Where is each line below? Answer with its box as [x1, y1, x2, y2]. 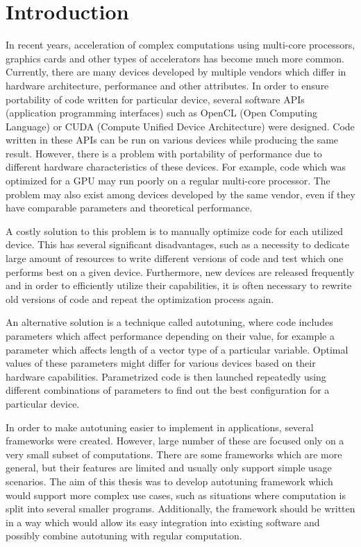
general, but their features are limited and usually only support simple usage [6, 460, 332, 475]
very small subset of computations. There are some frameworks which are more [6, 446, 342, 461]
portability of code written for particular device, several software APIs [6, 92, 305, 106]
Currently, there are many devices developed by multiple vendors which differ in [6, 64, 346, 79]
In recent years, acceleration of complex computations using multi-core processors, [6, 37, 355, 52]
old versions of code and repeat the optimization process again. [6, 291, 274, 306]
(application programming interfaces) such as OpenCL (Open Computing [6, 105, 317, 120]
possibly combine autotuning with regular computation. [6, 528, 242, 543]
